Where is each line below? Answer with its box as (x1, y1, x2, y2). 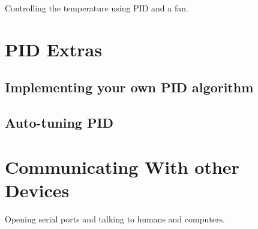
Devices (5, 177, 70, 202)
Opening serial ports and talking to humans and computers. (5, 212, 225, 225)
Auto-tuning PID (5, 113, 114, 132)
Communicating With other (5, 154, 239, 179)
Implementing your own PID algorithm (5, 78, 254, 97)
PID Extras (5, 37, 102, 61)
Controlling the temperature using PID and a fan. (5, 2, 188, 14)
